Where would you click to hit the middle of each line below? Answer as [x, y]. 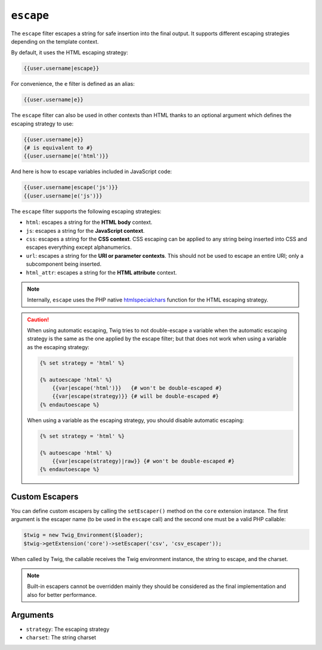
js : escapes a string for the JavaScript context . [85, 230]
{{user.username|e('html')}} [66, 156]
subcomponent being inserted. [64, 264]
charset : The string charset [61, 637]
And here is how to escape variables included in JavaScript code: [92, 172]
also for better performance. [62, 594]
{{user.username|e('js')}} [63, 196]
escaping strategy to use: [42, 124]
